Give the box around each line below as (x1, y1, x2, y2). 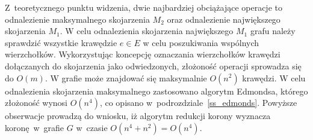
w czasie (76, 121, 108, 133)
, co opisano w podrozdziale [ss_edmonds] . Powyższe (99, 96, 297, 109)
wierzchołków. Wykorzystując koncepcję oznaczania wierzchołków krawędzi (5, 48, 280, 60)
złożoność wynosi (5, 96, 68, 109)
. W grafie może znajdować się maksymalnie (45, 71, 207, 84)
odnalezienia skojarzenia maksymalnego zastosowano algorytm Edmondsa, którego (5, 84, 308, 97)
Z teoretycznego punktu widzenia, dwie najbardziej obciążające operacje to (5, 1, 282, 13)
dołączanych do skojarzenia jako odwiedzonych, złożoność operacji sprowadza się (5, 59, 302, 72)
